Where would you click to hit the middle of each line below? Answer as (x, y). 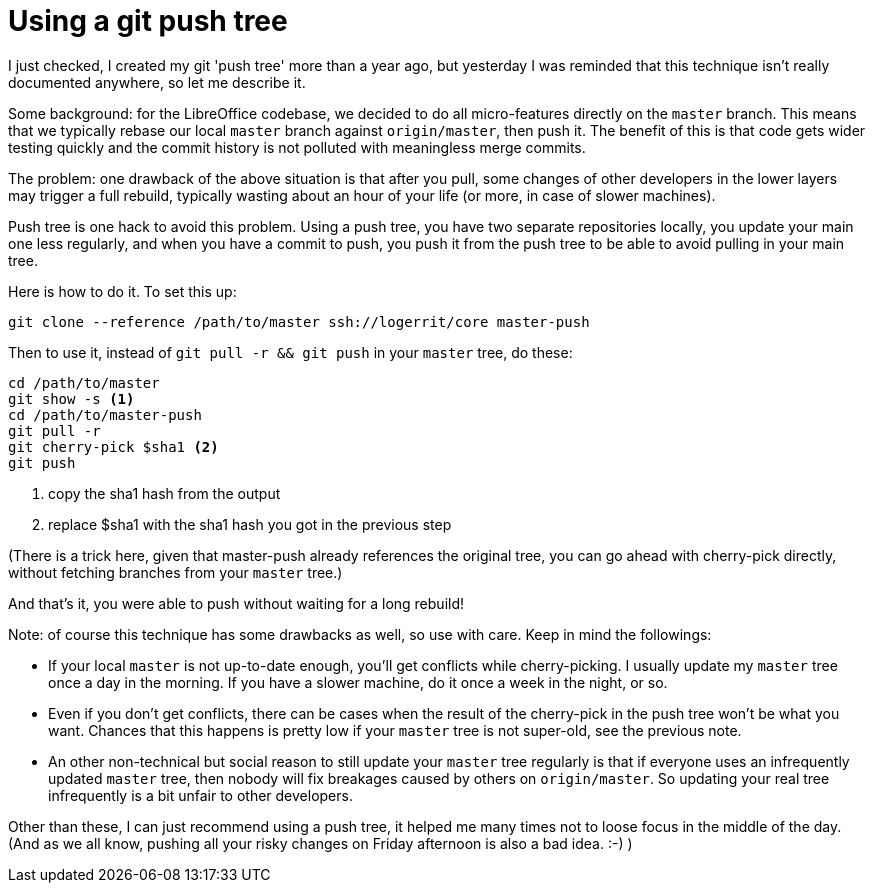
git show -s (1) (71, 398)
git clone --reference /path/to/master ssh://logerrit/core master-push (299, 321)
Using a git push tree (148, 21)
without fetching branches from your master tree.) (175, 572)
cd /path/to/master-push (105, 414)
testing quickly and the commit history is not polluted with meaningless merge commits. (297, 147)
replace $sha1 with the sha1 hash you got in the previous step (250, 524)
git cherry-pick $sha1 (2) (113, 446)
